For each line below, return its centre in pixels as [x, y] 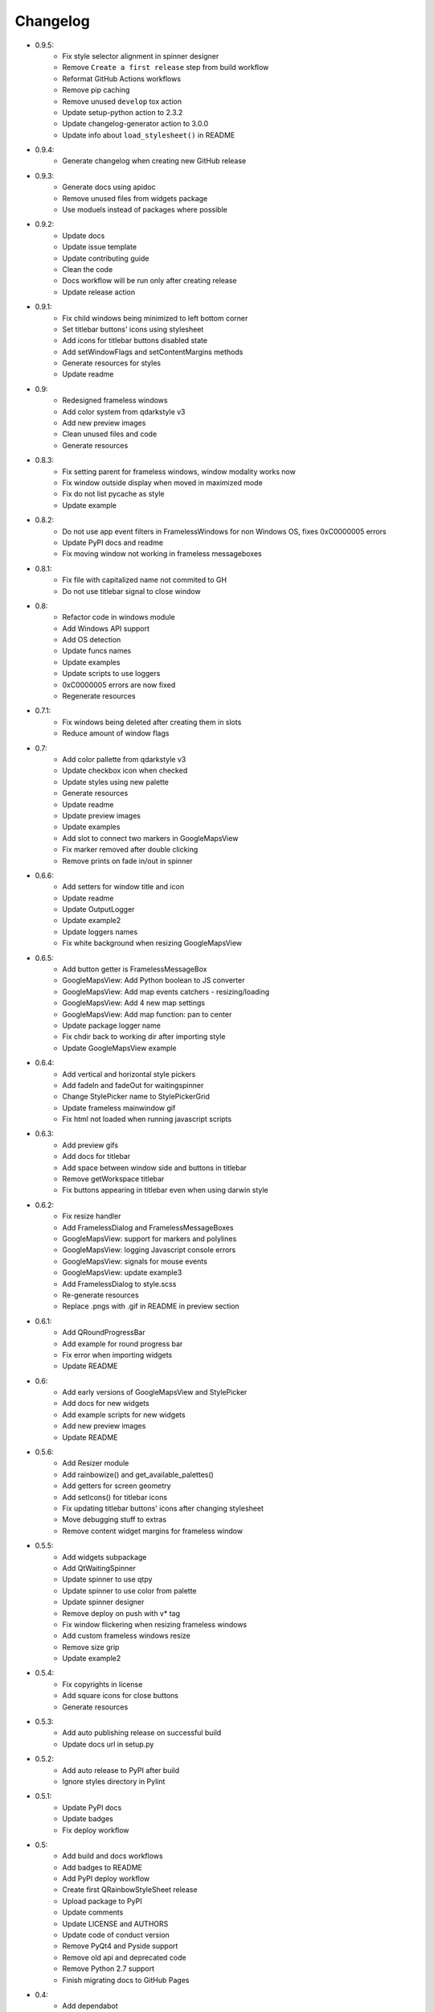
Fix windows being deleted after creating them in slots [152, 722]
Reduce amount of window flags [116, 733]
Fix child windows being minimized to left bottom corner [155, 318]
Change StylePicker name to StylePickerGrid [136, 1097]
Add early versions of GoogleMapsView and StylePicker [155, 1392]
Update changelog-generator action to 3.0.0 [135, 124]
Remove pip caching [96, 90]
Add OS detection [92, 640]
